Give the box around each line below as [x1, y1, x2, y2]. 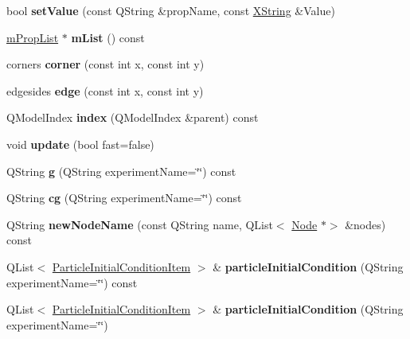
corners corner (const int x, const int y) [6, 56, 205, 72]
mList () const [71, 29, 145, 45]
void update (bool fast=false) [6, 135, 154, 152]
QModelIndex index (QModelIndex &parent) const [6, 109, 259, 126]
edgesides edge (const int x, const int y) [6, 82, 204, 99]
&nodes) [345, 216, 386, 232]
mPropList [6, 29, 59, 45]
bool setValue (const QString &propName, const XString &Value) [6, 2, 335, 18]
